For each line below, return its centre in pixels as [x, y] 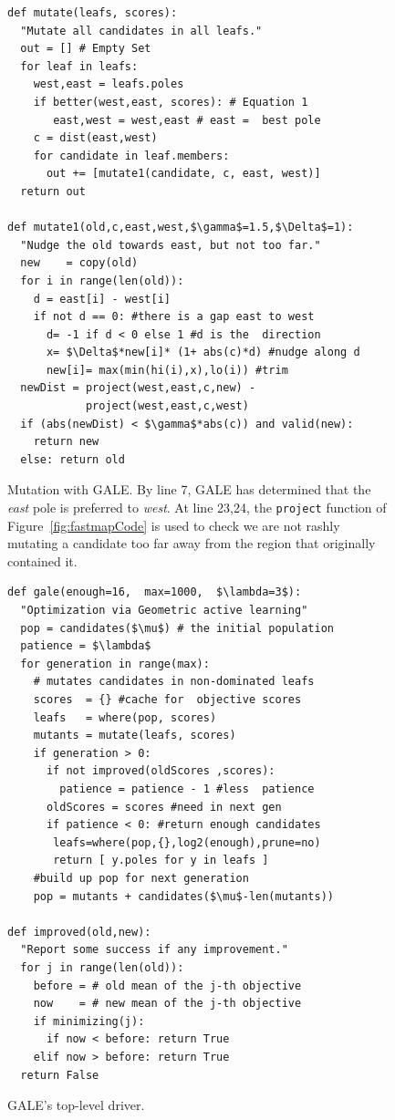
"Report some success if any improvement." [154, 950]
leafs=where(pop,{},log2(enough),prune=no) [187, 842]
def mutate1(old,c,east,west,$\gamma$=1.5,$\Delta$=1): [181, 228]
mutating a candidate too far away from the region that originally [192, 543]
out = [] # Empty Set [86, 49]
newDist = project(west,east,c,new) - [138, 388]
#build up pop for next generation [141, 878]
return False [60, 1075]
